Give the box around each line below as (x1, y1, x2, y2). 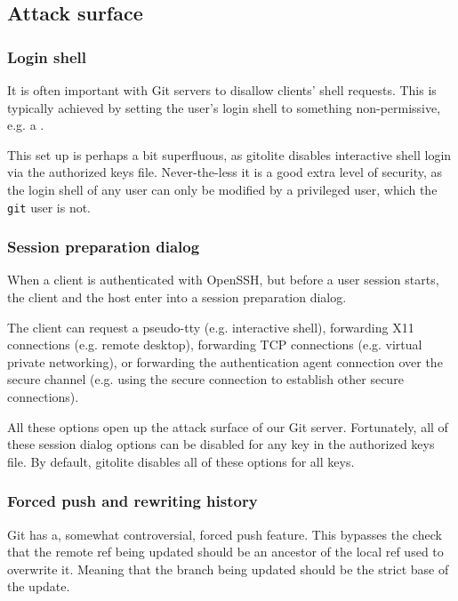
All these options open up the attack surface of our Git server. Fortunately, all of (7, 417, 448, 436)
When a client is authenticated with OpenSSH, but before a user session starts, (7, 270, 439, 289)
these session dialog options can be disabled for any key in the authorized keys (7, 435, 435, 453)
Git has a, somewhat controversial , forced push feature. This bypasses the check (7, 525, 442, 543)
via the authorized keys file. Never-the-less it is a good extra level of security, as (7, 163, 443, 181)
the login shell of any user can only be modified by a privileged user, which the (7, 180, 438, 198)
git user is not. (7, 197, 92, 216)
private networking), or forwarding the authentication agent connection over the (7, 352, 443, 371)
